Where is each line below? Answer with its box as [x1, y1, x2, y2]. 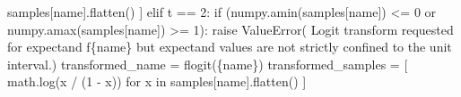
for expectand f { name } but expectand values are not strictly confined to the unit [7, 37, 452, 56]
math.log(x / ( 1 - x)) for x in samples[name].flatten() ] [7, 72, 307, 91]
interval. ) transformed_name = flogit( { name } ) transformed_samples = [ [7, 54, 408, 73]
